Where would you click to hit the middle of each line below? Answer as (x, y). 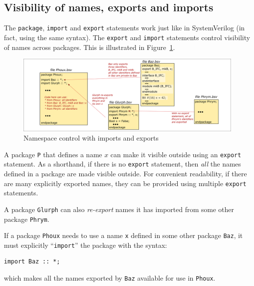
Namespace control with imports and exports (91, 138)
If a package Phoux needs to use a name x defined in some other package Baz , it (123, 235)
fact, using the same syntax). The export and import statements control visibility (127, 37)
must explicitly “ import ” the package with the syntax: (86, 245)
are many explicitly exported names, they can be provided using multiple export (125, 183)
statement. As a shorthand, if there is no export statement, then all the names (123, 164)
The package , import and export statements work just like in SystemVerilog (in (124, 28)
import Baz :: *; (32, 262)
